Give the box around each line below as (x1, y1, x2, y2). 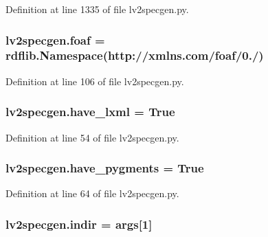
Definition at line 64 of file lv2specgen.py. (5, 186, 179, 201)
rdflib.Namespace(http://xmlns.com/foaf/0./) (5, 47, 264, 64)
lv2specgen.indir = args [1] (5, 215, 153, 232)
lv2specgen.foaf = (5, 31, 105, 48)
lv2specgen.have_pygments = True (5, 159, 204, 177)
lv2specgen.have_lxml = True (5, 103, 175, 120)
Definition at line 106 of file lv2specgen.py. (5, 74, 184, 88)
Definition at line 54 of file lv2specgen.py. (5, 130, 179, 144)
